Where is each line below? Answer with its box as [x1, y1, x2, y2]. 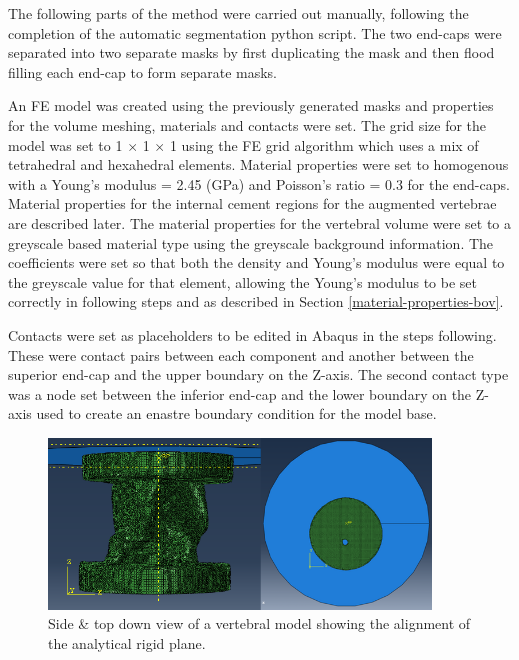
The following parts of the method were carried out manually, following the [8, 3, 469, 23]
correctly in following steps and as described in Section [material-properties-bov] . [8, 291, 504, 312]
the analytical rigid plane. [48, 633, 206, 653]
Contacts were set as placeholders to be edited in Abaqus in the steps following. [8, 324, 497, 345]
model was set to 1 [8, 134, 123, 155]
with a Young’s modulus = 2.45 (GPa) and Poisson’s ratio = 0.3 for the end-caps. [8, 173, 510, 194]
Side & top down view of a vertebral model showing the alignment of [48, 613, 471, 634]
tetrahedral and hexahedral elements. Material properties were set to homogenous [8, 154, 509, 175]
